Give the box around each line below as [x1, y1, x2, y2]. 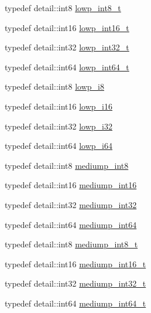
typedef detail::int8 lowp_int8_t [5, 2, 121, 13]
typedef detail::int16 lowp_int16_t [5, 21, 129, 33]
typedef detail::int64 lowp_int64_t [5, 60, 129, 73]
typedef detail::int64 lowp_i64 [5, 140, 112, 152]
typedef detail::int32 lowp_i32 [5, 120, 112, 132]
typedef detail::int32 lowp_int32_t [5, 41, 129, 53]
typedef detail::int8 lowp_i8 [5, 80, 104, 93]
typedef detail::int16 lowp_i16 [5, 100, 112, 112]
